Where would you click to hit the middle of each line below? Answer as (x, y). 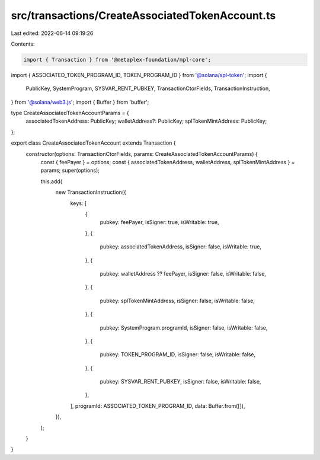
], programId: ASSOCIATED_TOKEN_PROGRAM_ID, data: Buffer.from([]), (158, 405)
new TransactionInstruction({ (91, 192)
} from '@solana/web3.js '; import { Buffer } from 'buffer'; (80, 102)
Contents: (23, 44)
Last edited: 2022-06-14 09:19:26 (52, 33)
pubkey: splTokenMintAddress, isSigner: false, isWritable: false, (177, 301)
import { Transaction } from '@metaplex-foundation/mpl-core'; (117, 60)
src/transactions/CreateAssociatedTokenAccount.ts (143, 15)
